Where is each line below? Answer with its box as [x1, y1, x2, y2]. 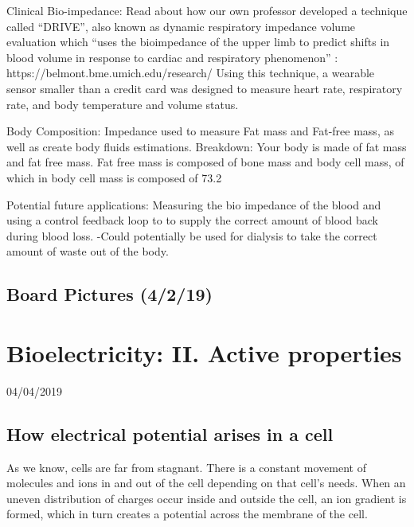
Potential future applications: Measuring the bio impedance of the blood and [6, 196, 381, 213]
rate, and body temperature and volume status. [6, 96, 239, 112]
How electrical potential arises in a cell [6, 421, 334, 446]
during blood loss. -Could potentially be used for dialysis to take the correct [6, 227, 377, 244]
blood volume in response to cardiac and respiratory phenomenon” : [6, 49, 338, 65]
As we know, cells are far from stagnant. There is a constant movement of [6, 459, 366, 475]
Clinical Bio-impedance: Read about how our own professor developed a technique [6, 2, 408, 18]
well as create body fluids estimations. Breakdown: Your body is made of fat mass [6, 138, 407, 154]
